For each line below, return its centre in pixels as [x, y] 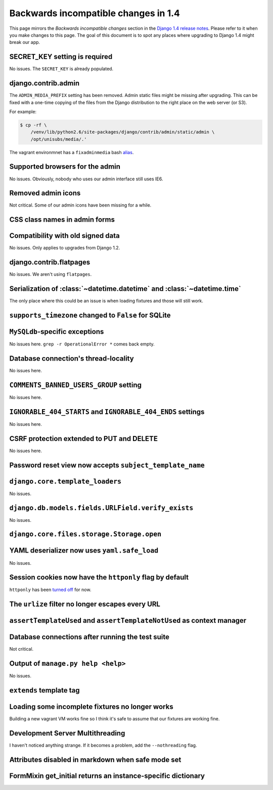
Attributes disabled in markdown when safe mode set [95, 759]
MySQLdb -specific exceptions [57, 332]
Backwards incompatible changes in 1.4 [95, 13]
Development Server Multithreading [67, 733]
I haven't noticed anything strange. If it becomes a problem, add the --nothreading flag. [103, 746]
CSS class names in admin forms [62, 220]
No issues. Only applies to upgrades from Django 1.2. [65, 248]
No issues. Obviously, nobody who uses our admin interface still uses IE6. [86, 179]
